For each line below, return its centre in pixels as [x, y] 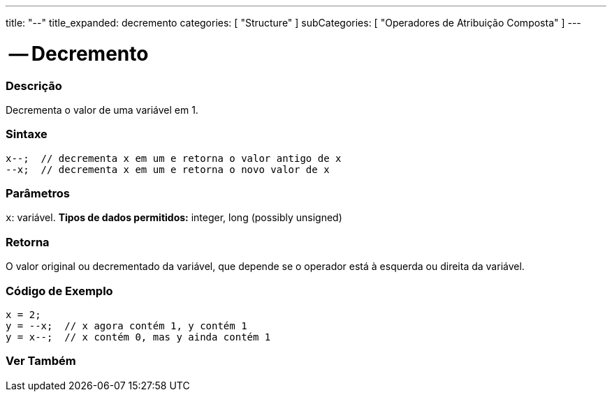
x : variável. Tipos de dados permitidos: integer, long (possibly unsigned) [174, 218]
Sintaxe [27, 134]
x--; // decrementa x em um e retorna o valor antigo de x [174, 158]
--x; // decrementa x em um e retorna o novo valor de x [168, 169]
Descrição [34, 85]
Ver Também [41, 361]
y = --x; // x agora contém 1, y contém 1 [126, 325]
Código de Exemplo [59, 291]
